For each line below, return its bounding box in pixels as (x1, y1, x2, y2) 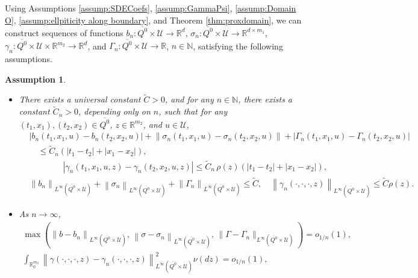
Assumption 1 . (5, 72, 66, 85)
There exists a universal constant (19, 93, 141, 106)
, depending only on (78, 105, 151, 118)
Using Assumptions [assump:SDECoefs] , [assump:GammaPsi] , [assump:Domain (5, 2, 296, 14)
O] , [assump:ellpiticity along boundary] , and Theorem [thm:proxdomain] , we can (5, 13, 302, 26)
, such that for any (158, 105, 228, 118)
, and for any (165, 93, 214, 106)
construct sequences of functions (5, 26, 123, 39)
